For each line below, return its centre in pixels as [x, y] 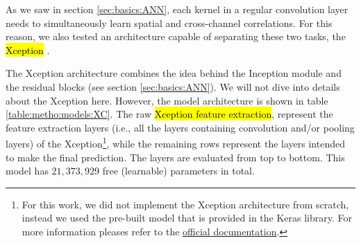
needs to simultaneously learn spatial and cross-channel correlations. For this [169, 22]
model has [27, 171]
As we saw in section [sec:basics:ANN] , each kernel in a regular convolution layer [177, 9]
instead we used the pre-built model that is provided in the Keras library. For [187, 218]
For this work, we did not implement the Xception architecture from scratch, [185, 204]
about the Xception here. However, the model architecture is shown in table [167, 100]
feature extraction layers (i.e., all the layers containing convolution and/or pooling [180, 127]
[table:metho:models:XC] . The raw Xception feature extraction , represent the [169, 114]
